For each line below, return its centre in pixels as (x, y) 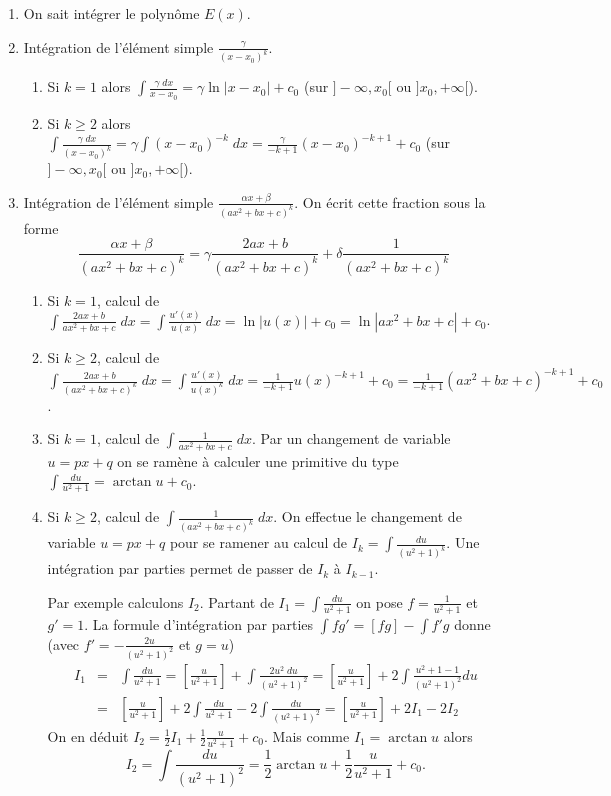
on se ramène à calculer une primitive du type (258, 460)
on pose (379, 601)
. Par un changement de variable (351, 438)
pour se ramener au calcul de (258, 542)
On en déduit (88, 735)
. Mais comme (306, 735)
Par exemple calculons (115, 601)
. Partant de (236, 601)
